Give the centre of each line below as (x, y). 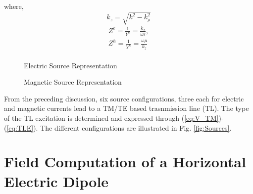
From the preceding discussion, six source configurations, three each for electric (124, 98)
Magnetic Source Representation (73, 82)
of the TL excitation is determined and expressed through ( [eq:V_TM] (111, 118)
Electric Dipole (56, 181)
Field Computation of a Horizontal (125, 162)
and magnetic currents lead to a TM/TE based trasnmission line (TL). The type (126, 108)
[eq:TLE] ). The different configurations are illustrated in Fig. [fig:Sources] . (119, 127)
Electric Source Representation (71, 65)
